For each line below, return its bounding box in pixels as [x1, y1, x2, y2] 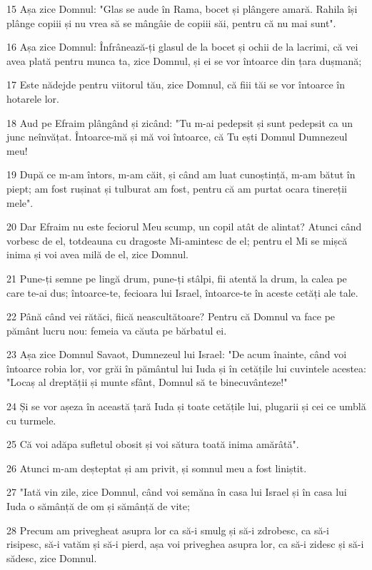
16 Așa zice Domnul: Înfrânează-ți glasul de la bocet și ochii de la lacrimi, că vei [6, 39, 358, 54]
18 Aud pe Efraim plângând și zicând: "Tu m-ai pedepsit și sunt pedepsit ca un [6, 115, 353, 130]
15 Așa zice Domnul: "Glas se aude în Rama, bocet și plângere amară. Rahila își [6, 1, 358, 16]
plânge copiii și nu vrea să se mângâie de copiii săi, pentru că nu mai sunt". [6, 15, 336, 30]
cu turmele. [6, 412, 56, 427]
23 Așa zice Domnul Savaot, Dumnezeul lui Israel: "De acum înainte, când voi [6, 347, 347, 362]
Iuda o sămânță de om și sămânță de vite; [6, 499, 190, 514]
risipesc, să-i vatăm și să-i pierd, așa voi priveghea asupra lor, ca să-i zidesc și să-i [6, 536, 364, 551]
